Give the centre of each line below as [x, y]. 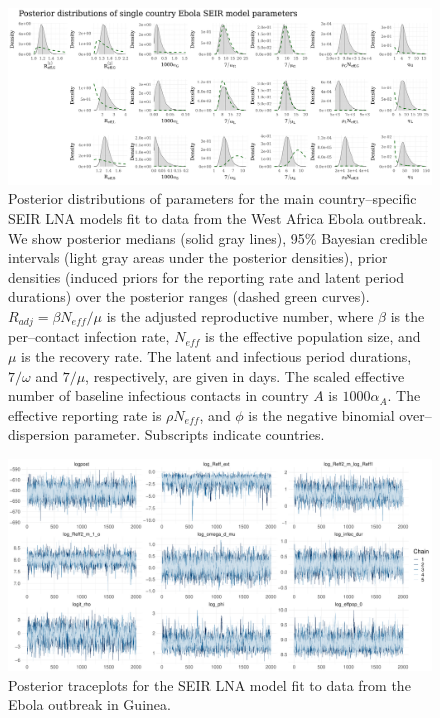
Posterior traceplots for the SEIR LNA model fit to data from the [209, 684]
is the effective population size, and [313, 336]
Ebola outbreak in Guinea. [89, 704]
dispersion [39, 434]
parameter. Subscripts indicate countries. [199, 434]
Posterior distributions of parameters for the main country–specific [212, 198]
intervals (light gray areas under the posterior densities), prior [198, 257]
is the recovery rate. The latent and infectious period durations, [216, 356]
